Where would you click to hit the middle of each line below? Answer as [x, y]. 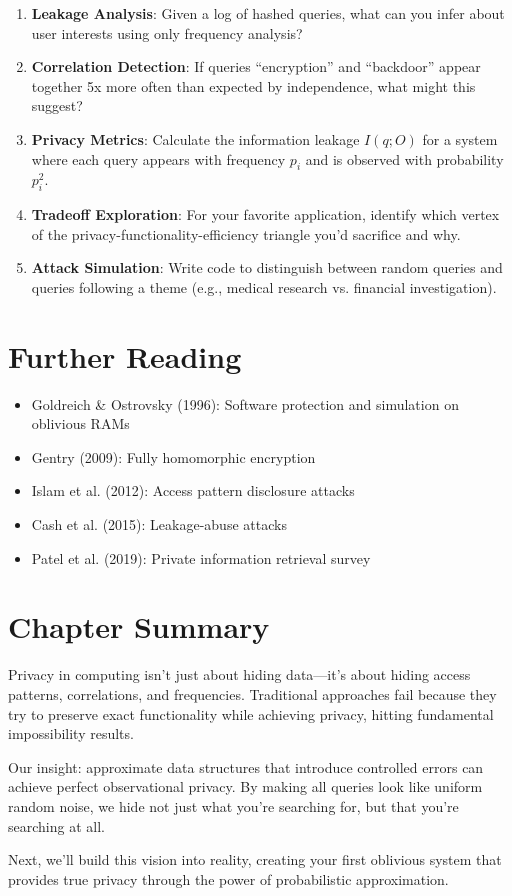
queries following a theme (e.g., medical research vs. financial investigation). [264, 286]
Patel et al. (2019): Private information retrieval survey [201, 557]
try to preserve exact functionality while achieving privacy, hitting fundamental [251, 713]
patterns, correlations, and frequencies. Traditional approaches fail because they [252, 693]
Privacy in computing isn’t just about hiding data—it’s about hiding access [239, 674]
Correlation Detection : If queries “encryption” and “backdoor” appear [256, 66]
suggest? [57, 105]
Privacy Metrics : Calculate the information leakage [195, 138]
